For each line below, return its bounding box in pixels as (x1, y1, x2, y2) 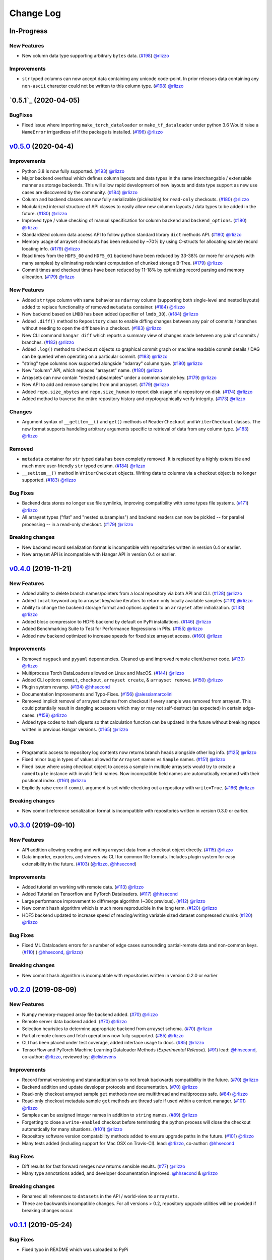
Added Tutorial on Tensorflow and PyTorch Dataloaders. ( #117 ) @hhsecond (22, 891, 178, 897)
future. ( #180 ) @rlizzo (22, 210, 67, 216)
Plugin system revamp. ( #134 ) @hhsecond (22, 684, 110, 690)
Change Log (9, 8, 61, 19)
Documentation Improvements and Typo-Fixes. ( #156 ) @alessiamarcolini (22, 691, 173, 697)
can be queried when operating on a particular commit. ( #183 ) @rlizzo (22, 353, 168, 359)
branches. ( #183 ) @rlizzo (22, 339, 75, 345)
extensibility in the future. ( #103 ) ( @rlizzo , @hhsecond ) (22, 861, 137, 867)
